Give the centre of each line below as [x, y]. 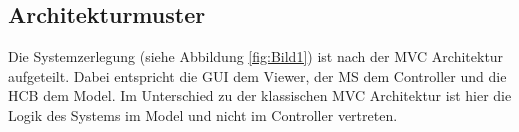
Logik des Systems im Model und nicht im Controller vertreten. [203, 114]
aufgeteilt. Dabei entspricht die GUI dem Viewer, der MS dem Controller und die [257, 75]
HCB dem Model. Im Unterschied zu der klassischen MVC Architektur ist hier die [260, 95]
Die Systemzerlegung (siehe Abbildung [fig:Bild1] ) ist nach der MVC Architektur [256, 56]
